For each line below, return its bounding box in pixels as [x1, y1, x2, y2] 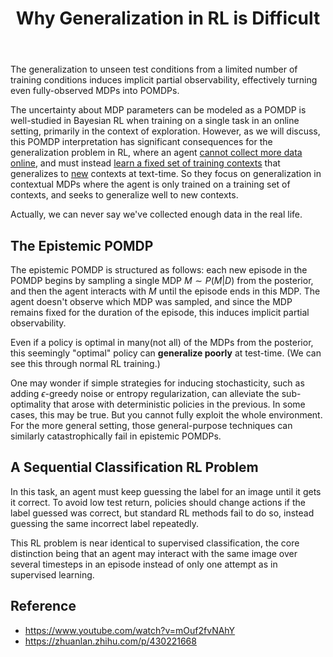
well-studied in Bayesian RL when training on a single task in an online [10, 115, 300, 127]
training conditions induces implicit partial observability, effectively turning [10, 74, 318, 86]
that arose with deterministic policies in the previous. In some [53, 398, 306, 410]
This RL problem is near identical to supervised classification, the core [10, 537, 300, 549]
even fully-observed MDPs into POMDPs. [10, 85, 180, 97]
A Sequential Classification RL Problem [10, 459, 259, 476]
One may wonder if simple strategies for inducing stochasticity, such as [10, 377, 305, 389]
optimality [10, 398, 52, 410]
